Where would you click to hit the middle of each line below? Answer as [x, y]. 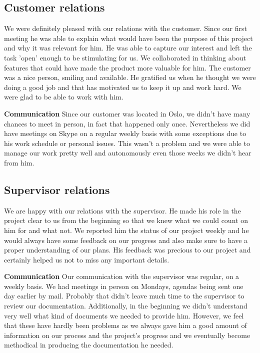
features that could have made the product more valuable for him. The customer [127, 67]
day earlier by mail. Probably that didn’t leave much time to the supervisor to [124, 296]
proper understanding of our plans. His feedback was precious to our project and [127, 250]
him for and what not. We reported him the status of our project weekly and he [126, 230]
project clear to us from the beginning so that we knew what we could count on [126, 220]
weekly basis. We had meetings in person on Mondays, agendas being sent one [124, 286]
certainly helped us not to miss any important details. [87, 259]
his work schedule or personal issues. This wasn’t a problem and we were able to [127, 143]
